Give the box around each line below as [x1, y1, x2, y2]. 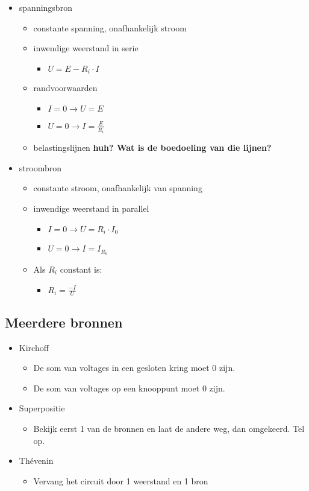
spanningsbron [19, 1, 72, 13]
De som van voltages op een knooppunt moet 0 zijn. [33, 381, 225, 394]
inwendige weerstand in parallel [33, 202, 149, 215]
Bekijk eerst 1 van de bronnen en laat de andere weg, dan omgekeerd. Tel [33, 422, 305, 434]
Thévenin [19, 454, 54, 467]
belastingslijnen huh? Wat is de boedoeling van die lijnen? [33, 141, 272, 154]
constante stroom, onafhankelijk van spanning [33, 182, 202, 194]
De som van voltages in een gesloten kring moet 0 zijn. [33, 361, 236, 374]
